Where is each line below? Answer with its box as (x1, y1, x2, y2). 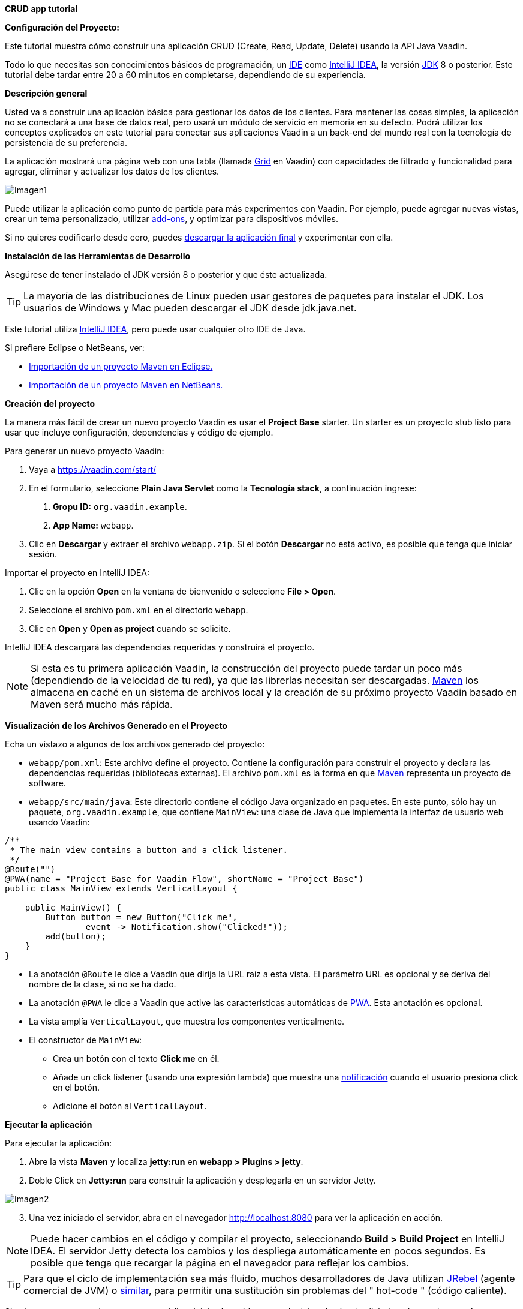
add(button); (45, 932, 106, 941)
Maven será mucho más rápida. (31, 698, 173, 710)
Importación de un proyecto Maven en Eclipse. (29, 361, 213, 371)
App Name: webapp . (53, 520, 134, 530)
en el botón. (53, 1082, 100, 1092)
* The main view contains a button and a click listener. (10, 845, 288, 855)
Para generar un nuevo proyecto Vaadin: (5, 446, 164, 456)
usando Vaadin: (29, 817, 90, 827)
